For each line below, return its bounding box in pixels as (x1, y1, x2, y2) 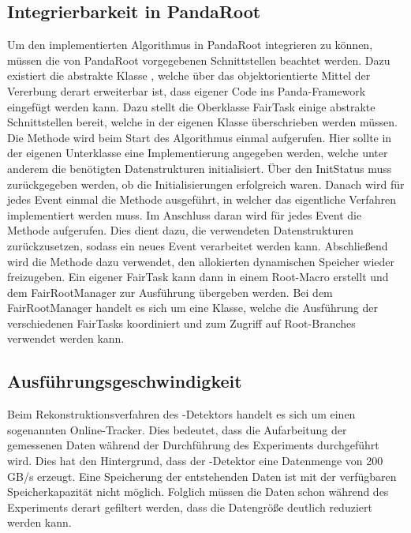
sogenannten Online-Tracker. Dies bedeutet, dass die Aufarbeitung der (7, 421, 347, 437)
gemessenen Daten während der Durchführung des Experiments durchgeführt (7, 437, 379, 453)
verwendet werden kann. (7, 330, 125, 347)
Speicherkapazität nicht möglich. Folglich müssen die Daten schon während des (7, 483, 389, 500)
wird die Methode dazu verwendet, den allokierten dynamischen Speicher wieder (7, 253, 395, 269)
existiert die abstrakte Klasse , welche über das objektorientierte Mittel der (7, 67, 371, 84)
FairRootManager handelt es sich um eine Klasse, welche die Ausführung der (7, 299, 378, 316)
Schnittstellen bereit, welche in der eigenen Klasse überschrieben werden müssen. (7, 114, 398, 130)
